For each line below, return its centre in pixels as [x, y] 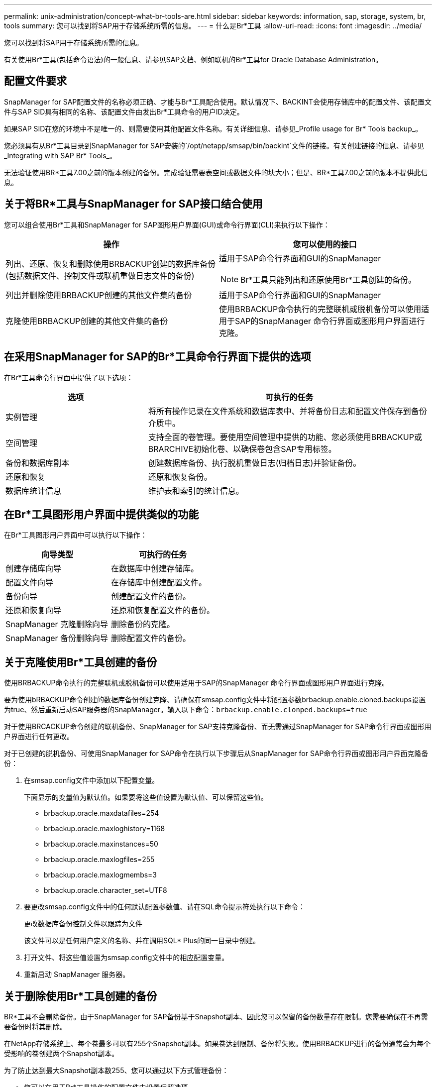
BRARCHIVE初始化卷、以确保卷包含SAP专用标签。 [242, 449]
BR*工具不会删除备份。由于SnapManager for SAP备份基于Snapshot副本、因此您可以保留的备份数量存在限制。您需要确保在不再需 [216, 1017]
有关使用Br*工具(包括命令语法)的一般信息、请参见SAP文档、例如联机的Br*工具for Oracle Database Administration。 [193, 59]
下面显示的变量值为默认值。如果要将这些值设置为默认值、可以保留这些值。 [146, 797]
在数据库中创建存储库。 [155, 569]
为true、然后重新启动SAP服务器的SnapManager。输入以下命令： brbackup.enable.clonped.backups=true [186, 710]
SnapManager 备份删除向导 [57, 638]
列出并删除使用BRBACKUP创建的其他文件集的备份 [99, 295]
